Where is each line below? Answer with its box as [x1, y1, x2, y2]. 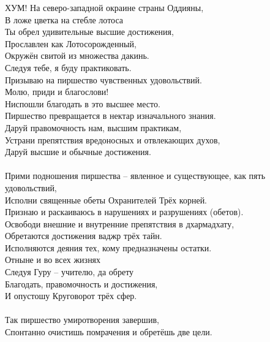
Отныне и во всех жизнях [5, 253, 101, 266]
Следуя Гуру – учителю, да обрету [5, 265, 134, 278]
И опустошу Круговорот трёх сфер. [5, 289, 137, 302]
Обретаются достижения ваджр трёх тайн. [5, 229, 162, 242]
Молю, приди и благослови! [5, 85, 109, 98]
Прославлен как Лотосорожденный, [5, 37, 137, 50]
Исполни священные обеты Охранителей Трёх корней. [5, 193, 208, 206]
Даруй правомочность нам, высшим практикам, [5, 121, 182, 134]
